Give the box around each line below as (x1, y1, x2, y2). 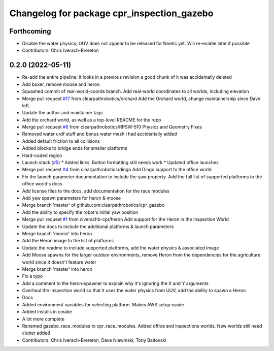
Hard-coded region (22, 152, 62, 158)
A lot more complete (22, 315, 65, 322)
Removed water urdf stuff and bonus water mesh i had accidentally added (22, 131, 177, 137)
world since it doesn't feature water (22, 259, 96, 265)
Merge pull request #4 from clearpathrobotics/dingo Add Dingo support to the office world (22, 167, 212, 173)
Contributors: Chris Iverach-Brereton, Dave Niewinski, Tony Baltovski (22, 337, 166, 343)
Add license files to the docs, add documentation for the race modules (22, 188, 169, 194)
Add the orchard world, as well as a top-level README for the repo (22, 117, 161, 123)
